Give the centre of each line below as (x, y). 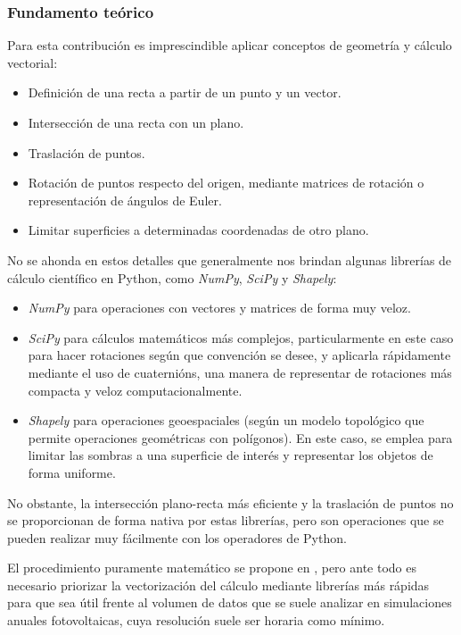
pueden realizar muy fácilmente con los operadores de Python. (177, 537)
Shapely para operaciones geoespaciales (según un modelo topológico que (226, 420)
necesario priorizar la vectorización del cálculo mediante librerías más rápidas (218, 585)
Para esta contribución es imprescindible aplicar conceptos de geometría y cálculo (230, 45)
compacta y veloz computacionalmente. (135, 390)
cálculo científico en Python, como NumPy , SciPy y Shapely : (172, 277)
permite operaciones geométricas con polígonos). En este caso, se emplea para (240, 437)
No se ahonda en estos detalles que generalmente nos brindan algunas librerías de (230, 259)
